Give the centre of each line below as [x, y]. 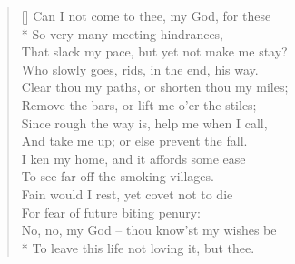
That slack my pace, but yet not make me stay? [154, 51]
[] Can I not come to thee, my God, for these [146, 15]
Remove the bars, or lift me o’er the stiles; [139, 104]
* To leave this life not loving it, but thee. [138, 247]
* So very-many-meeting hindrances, [123, 33]
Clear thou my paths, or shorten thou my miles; [155, 87]
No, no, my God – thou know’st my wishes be [149, 230]
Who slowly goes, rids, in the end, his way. [140, 69]
